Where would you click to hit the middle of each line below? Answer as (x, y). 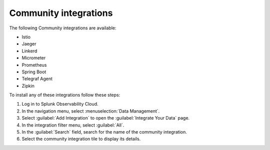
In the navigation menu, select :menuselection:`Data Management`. (91, 111)
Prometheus (34, 65)
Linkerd (29, 51)
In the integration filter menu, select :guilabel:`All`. (73, 125)
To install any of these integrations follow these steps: (65, 95)
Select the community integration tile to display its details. (81, 139)
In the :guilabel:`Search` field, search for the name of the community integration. (104, 132)
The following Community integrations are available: (63, 28)
